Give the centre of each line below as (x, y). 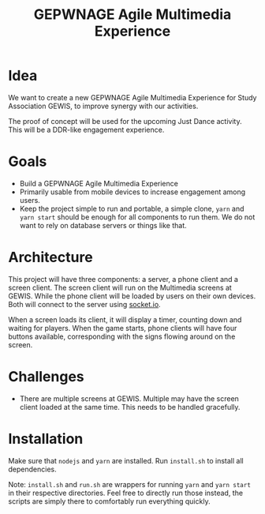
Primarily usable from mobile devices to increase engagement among (132, 192)
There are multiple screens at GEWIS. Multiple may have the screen (129, 398)
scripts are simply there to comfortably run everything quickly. (109, 501)
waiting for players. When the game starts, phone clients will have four (123, 328)
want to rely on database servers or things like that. (103, 225)
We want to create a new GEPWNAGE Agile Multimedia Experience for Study (132, 97)
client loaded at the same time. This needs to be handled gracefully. (130, 407)
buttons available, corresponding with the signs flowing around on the (122, 336)
